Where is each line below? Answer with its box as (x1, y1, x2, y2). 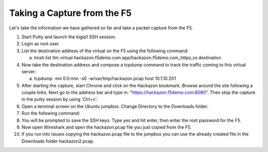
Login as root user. (21, 41, 60, 47)
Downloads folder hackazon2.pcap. (21, 138, 94, 144)
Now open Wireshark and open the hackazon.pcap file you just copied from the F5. (21, 124, 192, 130)
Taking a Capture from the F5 (9, 7, 132, 18)
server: (21, 69, 37, 75)
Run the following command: (21, 110, 80, 116)
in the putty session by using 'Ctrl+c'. (21, 96, 98, 102)
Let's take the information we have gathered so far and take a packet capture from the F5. (9, 25, 193, 31)
